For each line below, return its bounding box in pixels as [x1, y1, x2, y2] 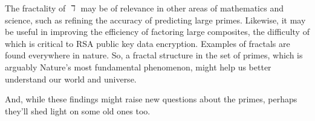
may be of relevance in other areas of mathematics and [80, 2, 284, 14]
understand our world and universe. [5, 72, 137, 85]
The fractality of [5, 2, 66, 14]
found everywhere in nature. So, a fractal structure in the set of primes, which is [5, 49, 303, 61]
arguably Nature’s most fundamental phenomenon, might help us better [5, 60, 271, 73]
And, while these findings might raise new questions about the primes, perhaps [5, 93, 297, 105]
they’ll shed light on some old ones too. [5, 104, 151, 117]
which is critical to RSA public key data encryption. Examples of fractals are [5, 37, 290, 49]
